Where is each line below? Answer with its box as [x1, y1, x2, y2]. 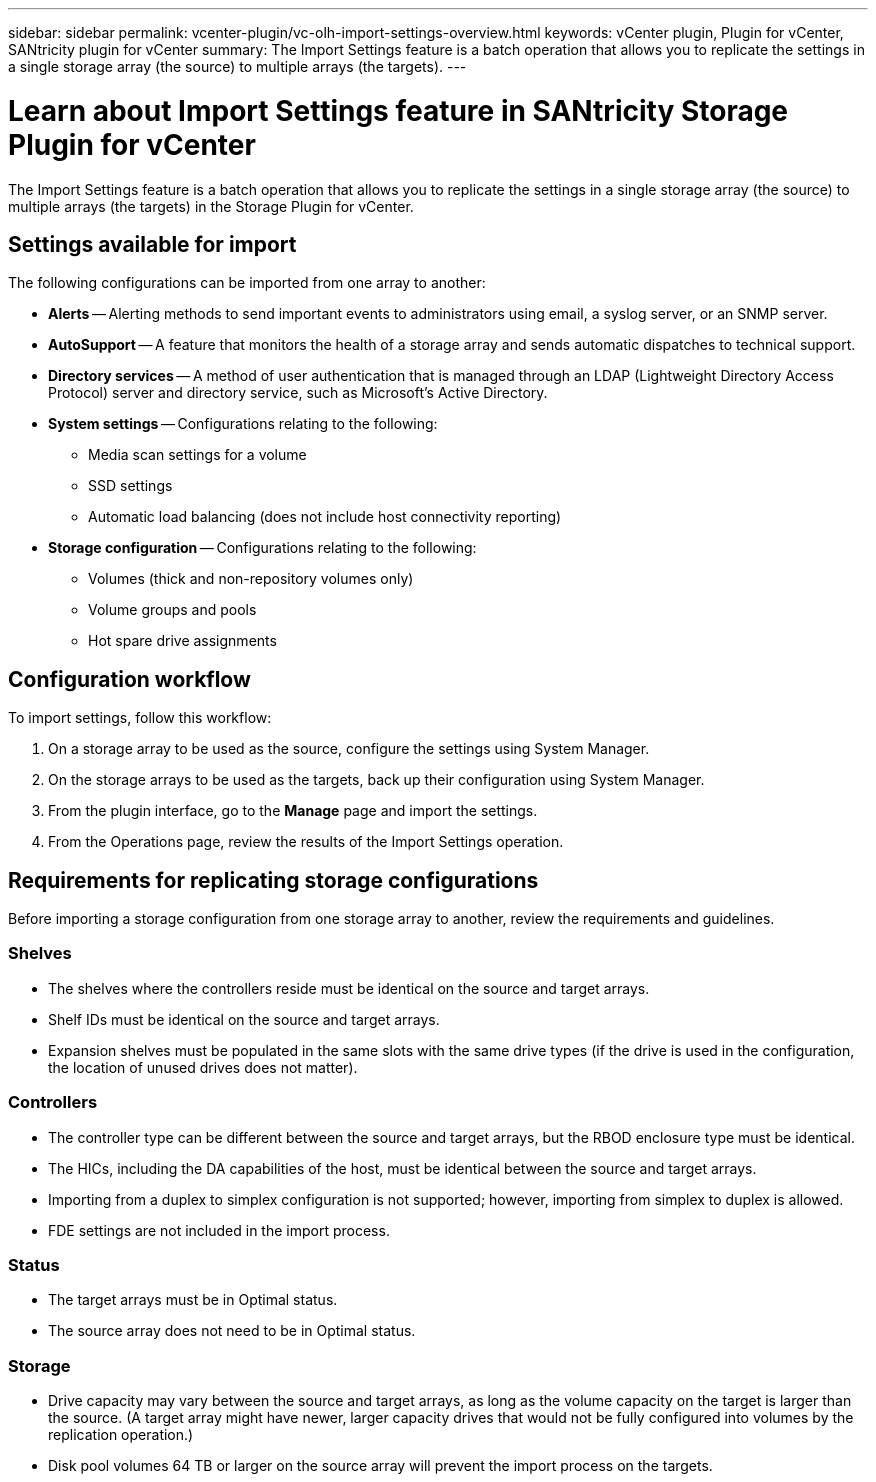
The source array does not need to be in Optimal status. [48, 1322, 416, 1340]
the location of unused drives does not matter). [48, 1058, 358, 1076]
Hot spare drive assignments [88, 632, 277, 650]
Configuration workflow [8, 666, 251, 692]
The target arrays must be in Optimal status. [48, 1291, 338, 1309]
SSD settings [88, 477, 173, 495]
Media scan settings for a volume [88, 446, 307, 464]
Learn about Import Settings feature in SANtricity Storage [8, 93, 789, 128]
